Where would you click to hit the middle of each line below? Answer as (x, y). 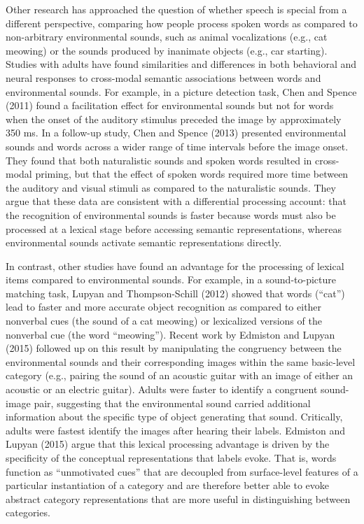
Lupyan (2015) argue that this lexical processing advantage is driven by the (168, 444)
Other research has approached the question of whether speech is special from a (176, 9)
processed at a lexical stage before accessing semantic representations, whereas (174, 228)
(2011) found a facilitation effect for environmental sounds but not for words (170, 105)
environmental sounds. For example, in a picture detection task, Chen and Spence (181, 91)
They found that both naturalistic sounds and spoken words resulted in (159, 160)
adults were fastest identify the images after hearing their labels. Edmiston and (175, 430)
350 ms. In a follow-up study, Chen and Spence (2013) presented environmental (176, 133)
